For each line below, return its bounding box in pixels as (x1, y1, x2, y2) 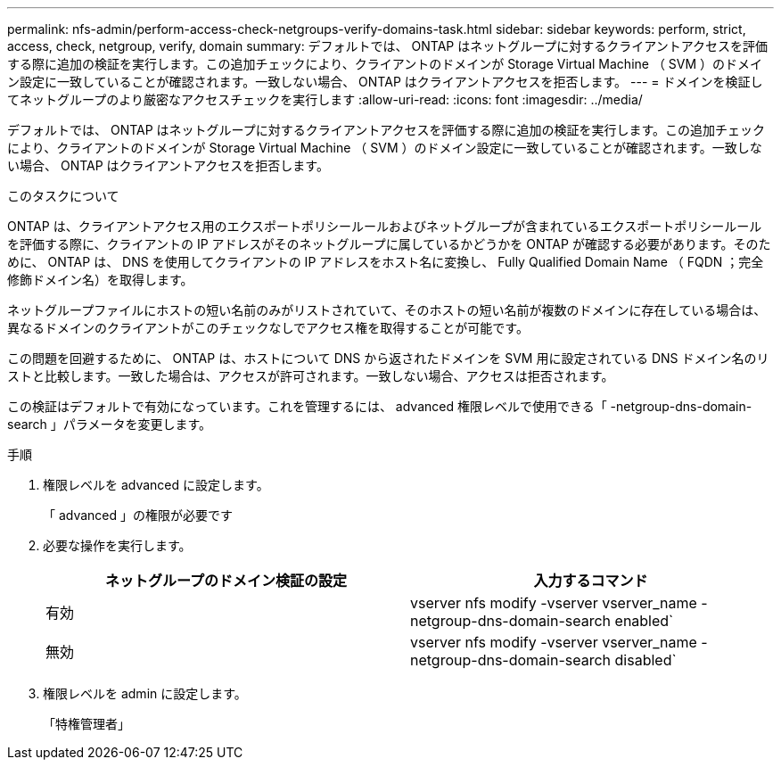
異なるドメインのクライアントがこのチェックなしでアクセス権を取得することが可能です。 (7, 320, 529, 335)
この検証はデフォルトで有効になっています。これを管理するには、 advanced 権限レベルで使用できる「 (7, 399, 607, 414)
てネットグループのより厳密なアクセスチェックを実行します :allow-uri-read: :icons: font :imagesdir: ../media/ (7, 92, 643, 107)
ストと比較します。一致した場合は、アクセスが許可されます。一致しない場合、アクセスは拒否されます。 (7, 368, 614, 383)
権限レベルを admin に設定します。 (43, 686, 247, 701)
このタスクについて (7, 188, 119, 203)
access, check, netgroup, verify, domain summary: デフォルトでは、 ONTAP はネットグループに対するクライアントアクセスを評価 (7, 38, 769, 54)
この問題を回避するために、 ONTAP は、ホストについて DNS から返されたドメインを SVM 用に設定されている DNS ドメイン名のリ (7, 351, 769, 366)
